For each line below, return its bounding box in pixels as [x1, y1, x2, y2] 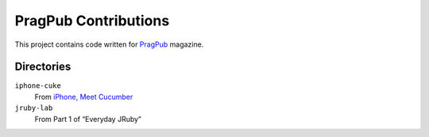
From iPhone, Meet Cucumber [34, 92, 133, 101]
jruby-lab [14, 104, 53, 112]
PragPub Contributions [14, 12, 170, 29]
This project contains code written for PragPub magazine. [14, 40, 204, 49]
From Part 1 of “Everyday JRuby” [34, 114, 142, 124]
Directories [14, 60, 71, 74]
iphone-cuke [14, 82, 61, 90]
